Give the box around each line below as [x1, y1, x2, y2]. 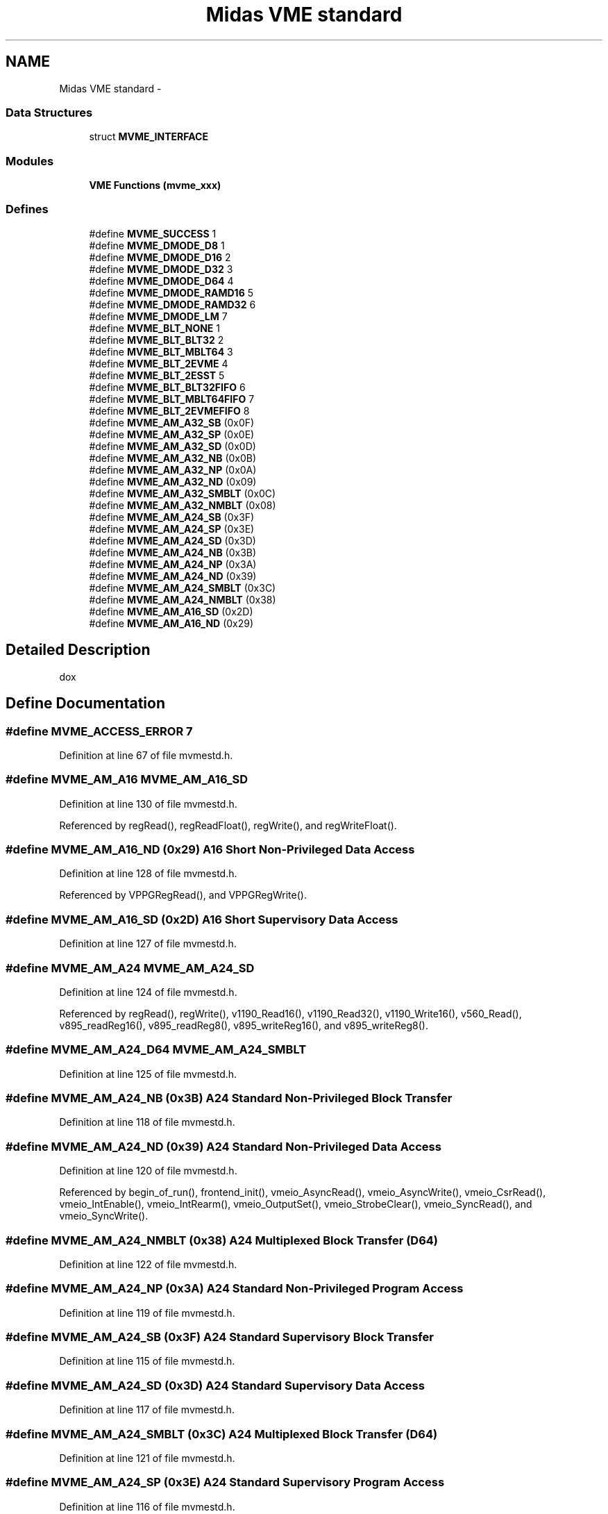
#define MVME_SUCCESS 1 [89, 227, 217, 240]
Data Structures [6, 105, 93, 119]
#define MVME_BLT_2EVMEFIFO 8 [89, 404, 250, 417]
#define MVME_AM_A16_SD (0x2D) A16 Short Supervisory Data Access [6, 912, 398, 926]
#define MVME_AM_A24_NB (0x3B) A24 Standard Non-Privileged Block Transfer [6, 1091, 453, 1106]
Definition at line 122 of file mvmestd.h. [59, 1258, 237, 1270]
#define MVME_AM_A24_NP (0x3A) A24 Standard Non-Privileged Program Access [6, 1281, 464, 1296]
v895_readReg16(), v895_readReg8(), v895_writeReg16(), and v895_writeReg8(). [59, 1019, 428, 1031]
